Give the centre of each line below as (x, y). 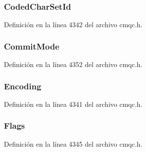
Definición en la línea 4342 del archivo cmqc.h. (73, 25)
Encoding (23, 86)
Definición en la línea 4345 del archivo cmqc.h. (73, 144)
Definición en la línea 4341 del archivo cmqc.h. (73, 104)
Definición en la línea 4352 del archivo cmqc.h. (73, 64)
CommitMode (32, 46)
